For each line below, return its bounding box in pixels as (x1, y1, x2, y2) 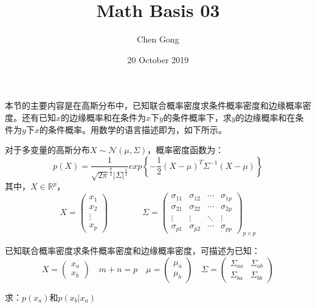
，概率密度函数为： (147, 143, 224, 156)
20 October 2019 (127, 53, 189, 66)
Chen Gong (137, 33, 179, 46)
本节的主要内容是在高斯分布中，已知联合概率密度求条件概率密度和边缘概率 (5, 99, 303, 112)
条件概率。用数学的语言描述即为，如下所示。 (47, 123, 227, 135)
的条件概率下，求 (163, 111, 232, 123)
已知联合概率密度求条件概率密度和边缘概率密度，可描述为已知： (5, 244, 260, 257)
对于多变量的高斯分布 (5, 143, 90, 156)
